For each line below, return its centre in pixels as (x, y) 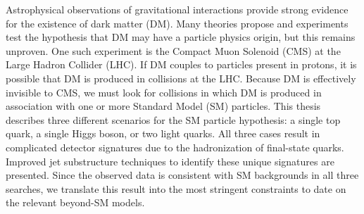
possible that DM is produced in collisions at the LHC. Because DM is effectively (181, 78)
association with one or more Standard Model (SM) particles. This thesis (163, 106)
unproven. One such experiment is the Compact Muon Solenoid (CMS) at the (173, 50)
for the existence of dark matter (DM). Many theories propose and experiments (177, 23)
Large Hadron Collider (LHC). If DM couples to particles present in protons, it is (181, 64)
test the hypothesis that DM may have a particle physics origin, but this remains (181, 37)
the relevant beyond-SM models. (75, 202)
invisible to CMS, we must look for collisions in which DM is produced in (164, 92)
